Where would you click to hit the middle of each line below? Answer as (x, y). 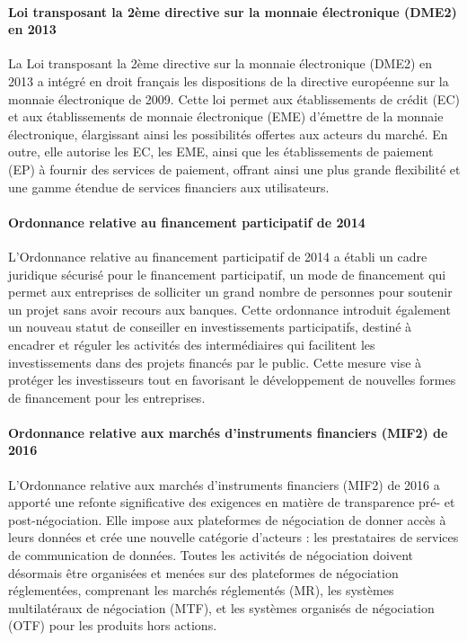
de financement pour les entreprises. (107, 397)
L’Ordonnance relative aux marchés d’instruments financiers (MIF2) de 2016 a (224, 484)
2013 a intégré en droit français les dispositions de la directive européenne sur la (229, 80)
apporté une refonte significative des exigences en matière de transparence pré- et (232, 502)
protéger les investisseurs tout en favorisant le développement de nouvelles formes (232, 380)
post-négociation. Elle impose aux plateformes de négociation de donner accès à (227, 519)
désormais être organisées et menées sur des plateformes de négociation (203, 572)
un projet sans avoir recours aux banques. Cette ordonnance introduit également (229, 309)
